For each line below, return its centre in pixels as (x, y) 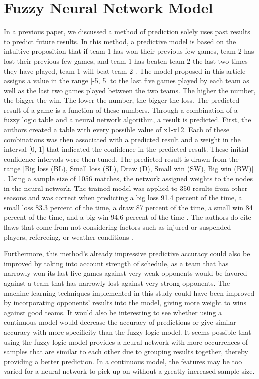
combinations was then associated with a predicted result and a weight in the (122, 139)
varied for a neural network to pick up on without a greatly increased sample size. (129, 371)
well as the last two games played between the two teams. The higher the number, (130, 90)
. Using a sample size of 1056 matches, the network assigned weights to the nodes (128, 178)
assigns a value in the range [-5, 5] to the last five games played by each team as (127, 81)
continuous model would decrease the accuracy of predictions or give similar (120, 322)
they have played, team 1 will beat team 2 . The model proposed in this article (125, 71)
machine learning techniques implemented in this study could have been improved (129, 292)
